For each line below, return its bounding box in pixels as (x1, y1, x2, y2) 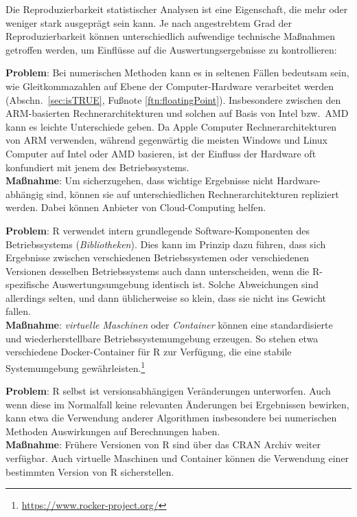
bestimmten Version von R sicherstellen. (5, 464, 174, 478)
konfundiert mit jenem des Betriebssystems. (5, 159, 189, 174)
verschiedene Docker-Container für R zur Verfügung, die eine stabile (5, 344, 292, 359)
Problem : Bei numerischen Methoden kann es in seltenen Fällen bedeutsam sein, (5, 65, 349, 80)
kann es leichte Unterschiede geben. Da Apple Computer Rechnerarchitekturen (5, 119, 337, 133)
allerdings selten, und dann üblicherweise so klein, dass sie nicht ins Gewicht (5, 290, 327, 305)
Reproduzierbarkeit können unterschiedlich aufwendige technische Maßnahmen (5, 29, 336, 43)
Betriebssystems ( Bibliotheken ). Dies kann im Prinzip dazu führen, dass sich (5, 236, 326, 251)
